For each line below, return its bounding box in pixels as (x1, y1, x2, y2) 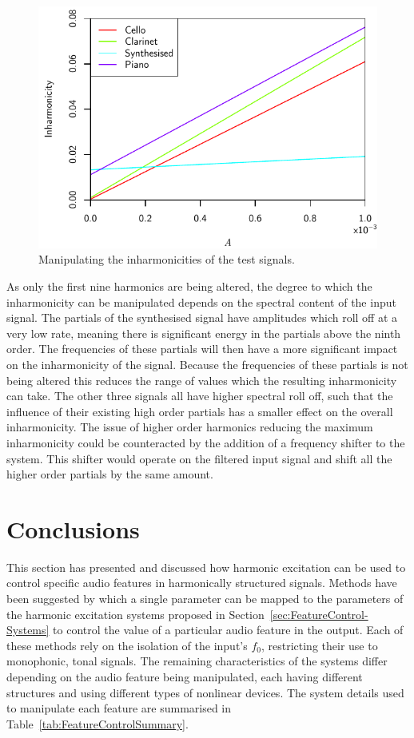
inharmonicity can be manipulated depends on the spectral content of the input (6, 293, 396, 310)
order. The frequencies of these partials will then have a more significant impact (6, 340, 398, 357)
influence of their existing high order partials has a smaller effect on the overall (6, 403, 393, 419)
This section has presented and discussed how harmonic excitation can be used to (6, 558, 406, 575)
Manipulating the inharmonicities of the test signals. (38, 251, 295, 268)
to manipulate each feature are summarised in (6, 700, 232, 716)
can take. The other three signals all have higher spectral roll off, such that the (6, 387, 393, 404)
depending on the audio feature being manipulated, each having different (6, 669, 363, 685)
